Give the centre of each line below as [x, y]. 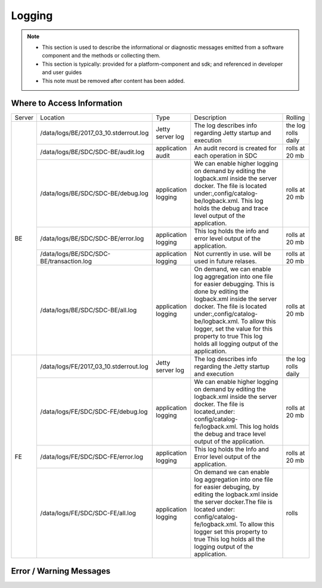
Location [52, 118]
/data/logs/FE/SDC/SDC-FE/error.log [92, 457]
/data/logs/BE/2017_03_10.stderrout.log [95, 133]
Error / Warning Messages [61, 571]
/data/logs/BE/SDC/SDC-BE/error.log [92, 239]
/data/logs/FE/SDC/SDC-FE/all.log [88, 513]
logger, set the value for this [233, 329]
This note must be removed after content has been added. [113, 81]
